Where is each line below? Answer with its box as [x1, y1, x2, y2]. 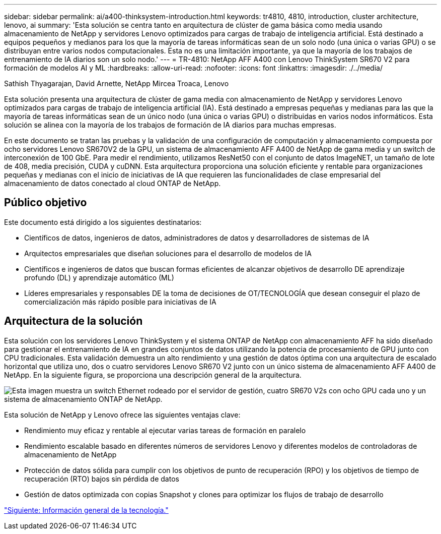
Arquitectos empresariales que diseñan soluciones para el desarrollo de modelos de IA [24, 249, 312, 258]
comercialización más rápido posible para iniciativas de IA [24, 297, 216, 306]
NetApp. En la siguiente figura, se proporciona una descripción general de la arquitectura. [4, 370, 302, 379]
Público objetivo [4, 196, 87, 209]
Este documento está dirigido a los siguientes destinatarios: [4, 217, 202, 226]
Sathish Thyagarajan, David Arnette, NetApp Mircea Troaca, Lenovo [4, 79, 229, 88]
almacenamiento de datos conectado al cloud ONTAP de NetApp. [4, 179, 221, 188]
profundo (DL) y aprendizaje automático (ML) [24, 273, 174, 282]
